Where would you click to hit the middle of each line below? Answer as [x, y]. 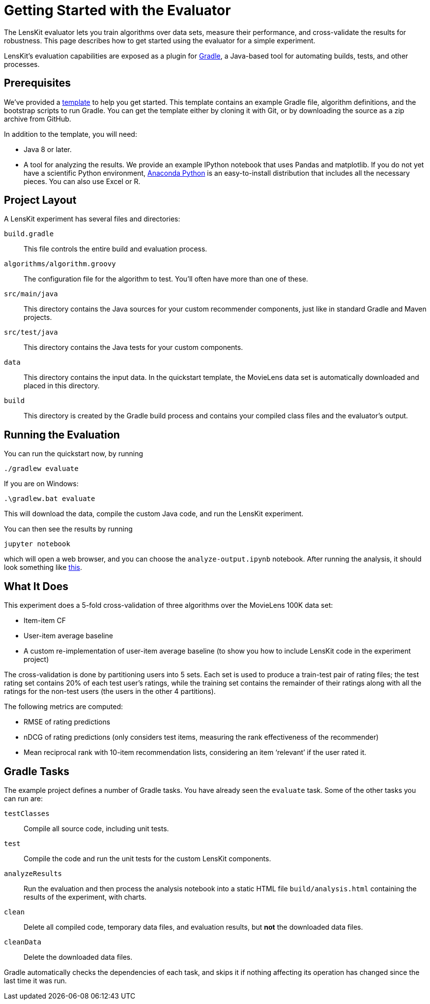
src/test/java [31, 332]
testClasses [27, 813]
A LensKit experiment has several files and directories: [92, 219]
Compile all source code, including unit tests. [96, 828]
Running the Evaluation [62, 435]
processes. [22, 64]
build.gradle [29, 234]
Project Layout [40, 200]
